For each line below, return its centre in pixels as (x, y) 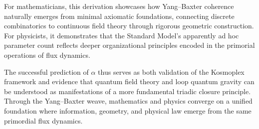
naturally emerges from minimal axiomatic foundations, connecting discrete (119, 16)
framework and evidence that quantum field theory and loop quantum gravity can (129, 81)
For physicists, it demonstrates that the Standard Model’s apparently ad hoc (122, 35)
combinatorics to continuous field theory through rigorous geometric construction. (129, 26)
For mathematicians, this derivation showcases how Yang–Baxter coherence (119, 6)
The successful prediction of (46, 71)
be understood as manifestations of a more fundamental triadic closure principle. (128, 91)
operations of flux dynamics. (47, 55)
